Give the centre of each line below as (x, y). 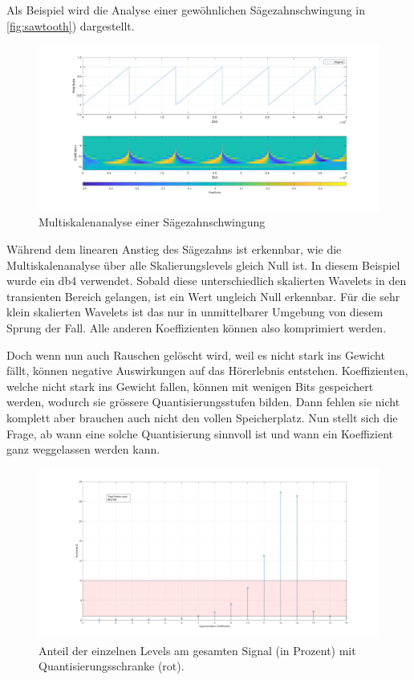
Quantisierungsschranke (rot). (112, 666)
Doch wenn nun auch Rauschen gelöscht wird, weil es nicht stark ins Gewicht (196, 354)
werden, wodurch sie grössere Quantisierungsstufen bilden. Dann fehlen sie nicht (203, 402)
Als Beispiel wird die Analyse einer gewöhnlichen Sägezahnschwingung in (186, 10)
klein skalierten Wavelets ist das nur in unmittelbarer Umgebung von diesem (195, 312)
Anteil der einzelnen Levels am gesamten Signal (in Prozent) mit (197, 650)
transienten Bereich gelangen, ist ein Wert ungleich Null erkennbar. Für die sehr (203, 296)
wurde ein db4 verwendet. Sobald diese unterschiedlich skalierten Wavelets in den (207, 281)
